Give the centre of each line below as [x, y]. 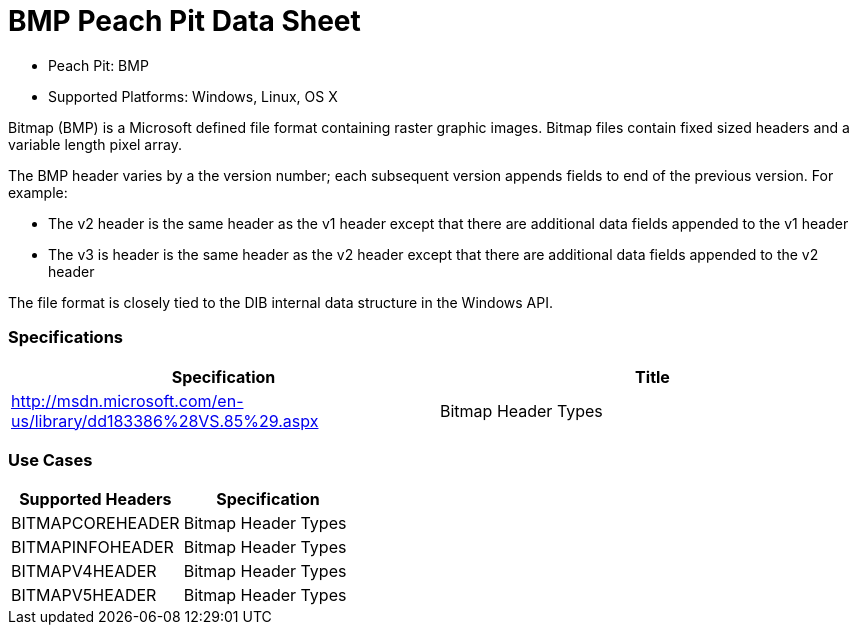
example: [38, 192]
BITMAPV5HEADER [84, 595]
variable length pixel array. [95, 144]
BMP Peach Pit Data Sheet [184, 21]
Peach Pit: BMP [98, 65]
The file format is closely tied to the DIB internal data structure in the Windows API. [280, 302]
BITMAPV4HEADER [84, 571]
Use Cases [50, 459]
